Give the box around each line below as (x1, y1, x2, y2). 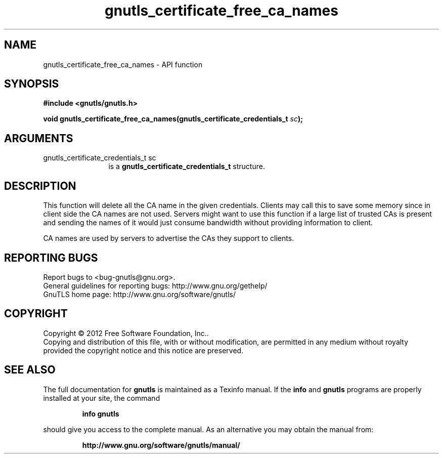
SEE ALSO (4, 363, 56, 377)
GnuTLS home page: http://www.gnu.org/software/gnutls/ (43, 289, 236, 299)
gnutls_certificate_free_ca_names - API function (43, 60, 203, 69)
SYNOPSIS (4, 77, 59, 91)
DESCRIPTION (4, 179, 76, 192)
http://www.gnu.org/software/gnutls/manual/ (82, 440, 240, 449)
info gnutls (82, 409, 119, 418)
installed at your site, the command (43, 393, 160, 402)
